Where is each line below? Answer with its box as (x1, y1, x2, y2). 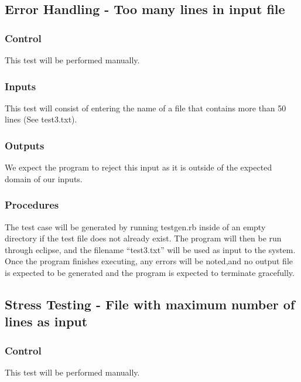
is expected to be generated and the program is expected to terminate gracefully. (5, 267, 295, 278)
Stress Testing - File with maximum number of (5, 295, 295, 313)
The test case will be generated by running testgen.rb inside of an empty (5, 220, 266, 233)
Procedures (5, 197, 59, 212)
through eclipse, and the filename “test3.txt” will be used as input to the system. (5, 243, 296, 255)
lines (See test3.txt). (5, 113, 77, 125)
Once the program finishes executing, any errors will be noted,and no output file (5, 255, 293, 267)
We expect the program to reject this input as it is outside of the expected (5, 161, 272, 173)
